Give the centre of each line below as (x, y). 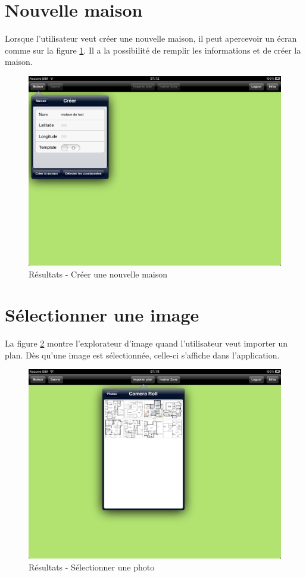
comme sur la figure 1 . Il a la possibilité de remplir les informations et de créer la (153, 50)
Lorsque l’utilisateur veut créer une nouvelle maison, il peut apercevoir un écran (151, 38)
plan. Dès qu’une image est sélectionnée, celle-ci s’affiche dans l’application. (142, 355)
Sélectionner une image (102, 315)
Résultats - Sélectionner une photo (92, 567)
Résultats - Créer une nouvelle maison (98, 274)
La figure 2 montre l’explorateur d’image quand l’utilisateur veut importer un (146, 343)
